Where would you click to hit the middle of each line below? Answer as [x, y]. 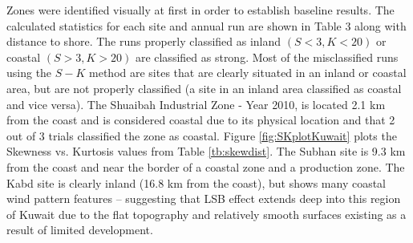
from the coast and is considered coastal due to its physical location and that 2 [201, 120]
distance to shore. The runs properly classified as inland [144, 41]
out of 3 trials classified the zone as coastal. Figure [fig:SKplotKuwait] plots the [202, 135]
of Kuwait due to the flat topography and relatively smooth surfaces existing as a [206, 214]
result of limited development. [80, 230]
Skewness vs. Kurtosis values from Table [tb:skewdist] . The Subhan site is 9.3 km [206, 151]
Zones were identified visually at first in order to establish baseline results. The [200, 10]
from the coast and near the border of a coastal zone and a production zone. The [206, 166]
